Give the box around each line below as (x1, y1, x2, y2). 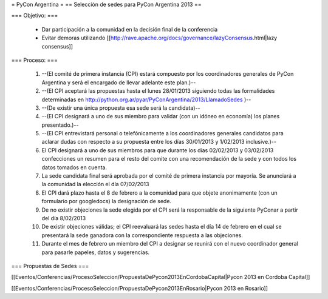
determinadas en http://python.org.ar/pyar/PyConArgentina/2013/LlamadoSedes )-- (41, 96, 251, 103)
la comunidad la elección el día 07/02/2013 (41, 181, 149, 188)
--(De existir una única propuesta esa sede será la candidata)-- (41, 104, 200, 112)
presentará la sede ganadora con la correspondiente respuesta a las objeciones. (41, 231, 243, 239)
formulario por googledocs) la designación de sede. (41, 198, 172, 205)
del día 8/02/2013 (41, 214, 86, 221)
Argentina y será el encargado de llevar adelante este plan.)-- (41, 79, 196, 86)
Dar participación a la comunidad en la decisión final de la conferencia (41, 25, 218, 33)
